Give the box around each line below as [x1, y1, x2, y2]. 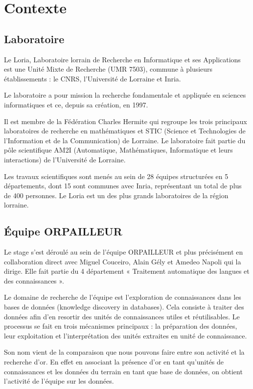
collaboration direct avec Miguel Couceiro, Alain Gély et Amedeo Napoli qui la [4, 256, 241, 266]
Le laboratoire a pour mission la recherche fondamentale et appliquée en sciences [4, 90, 246, 100]
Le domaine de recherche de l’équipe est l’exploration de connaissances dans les [4, 292, 241, 302]
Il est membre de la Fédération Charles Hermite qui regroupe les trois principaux [4, 116, 247, 126]
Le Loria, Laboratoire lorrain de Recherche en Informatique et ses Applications [4, 54, 241, 64]
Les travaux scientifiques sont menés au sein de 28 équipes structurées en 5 [4, 171, 229, 181]
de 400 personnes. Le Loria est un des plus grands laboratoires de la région [4, 190, 229, 200]
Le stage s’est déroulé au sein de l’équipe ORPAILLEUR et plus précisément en [4, 247, 243, 257]
